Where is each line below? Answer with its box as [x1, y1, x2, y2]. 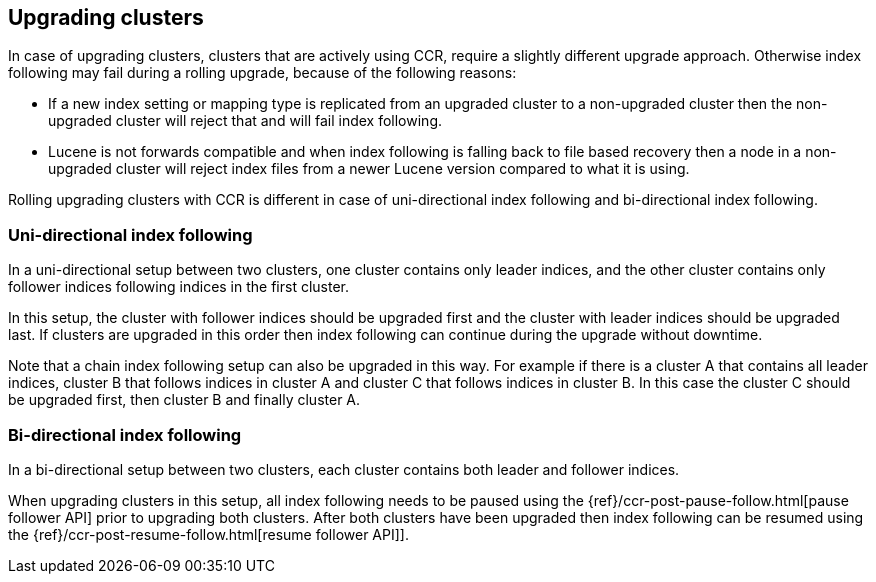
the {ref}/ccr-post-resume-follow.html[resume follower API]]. [8, 525, 409, 543]
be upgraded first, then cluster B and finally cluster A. [8, 391, 361, 409]
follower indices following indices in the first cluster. [8, 278, 350, 296]
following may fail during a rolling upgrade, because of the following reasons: [8, 64, 517, 82]
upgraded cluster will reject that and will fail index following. [48, 112, 442, 130]
